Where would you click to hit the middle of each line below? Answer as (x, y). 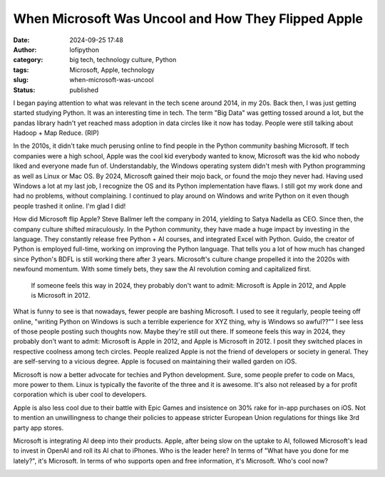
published (84, 90)
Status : (24, 90)
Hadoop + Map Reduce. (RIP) (56, 133)
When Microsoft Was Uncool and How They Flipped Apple (188, 19)
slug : (21, 80)
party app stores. (38, 428)
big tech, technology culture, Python (123, 60)
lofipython (84, 49)
